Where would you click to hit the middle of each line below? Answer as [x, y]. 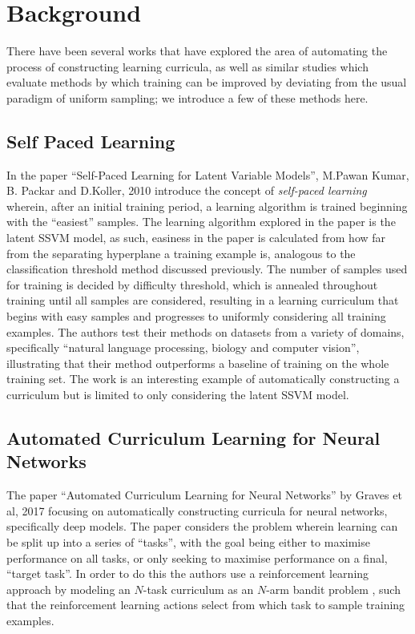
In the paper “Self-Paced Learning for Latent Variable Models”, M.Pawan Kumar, [208, 174]
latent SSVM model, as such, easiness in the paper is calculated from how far [196, 238]
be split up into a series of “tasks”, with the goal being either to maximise [188, 541]
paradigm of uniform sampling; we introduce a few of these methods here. [187, 97]
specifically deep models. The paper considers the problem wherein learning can [202, 526]
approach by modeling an [68, 589]
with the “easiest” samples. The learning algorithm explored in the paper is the [201, 222]
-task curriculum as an [198, 589]
